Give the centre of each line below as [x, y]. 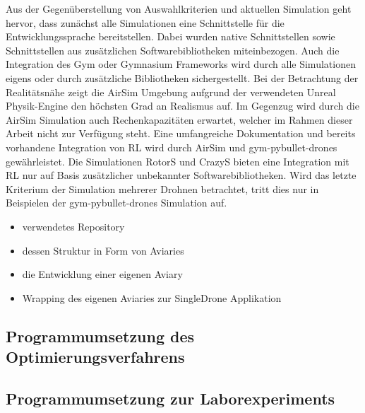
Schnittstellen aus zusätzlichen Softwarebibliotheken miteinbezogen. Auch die [173, 50]
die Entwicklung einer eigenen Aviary [102, 274]
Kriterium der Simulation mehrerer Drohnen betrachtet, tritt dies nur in [162, 188]
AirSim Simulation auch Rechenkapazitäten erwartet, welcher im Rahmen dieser [179, 119]
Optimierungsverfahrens [95, 357]
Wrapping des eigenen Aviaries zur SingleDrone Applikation [152, 297]
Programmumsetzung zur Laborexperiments [170, 398]
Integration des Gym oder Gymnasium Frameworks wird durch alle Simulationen [181, 64]
